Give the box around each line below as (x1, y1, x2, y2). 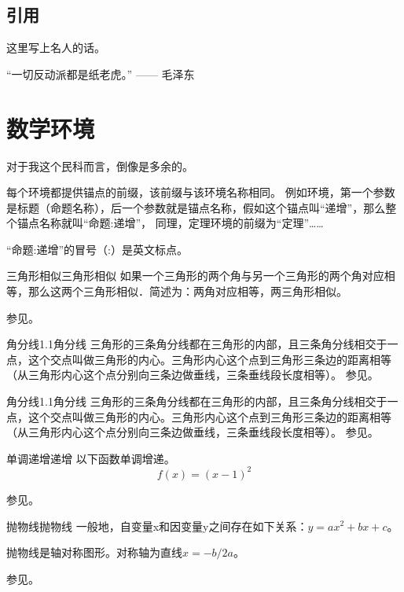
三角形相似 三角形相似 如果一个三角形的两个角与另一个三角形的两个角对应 (6, 267, 384, 284)
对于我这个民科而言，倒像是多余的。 (6, 157, 193, 174)
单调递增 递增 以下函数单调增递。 (6, 450, 175, 466)
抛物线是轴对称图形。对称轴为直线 (6, 544, 182, 561)
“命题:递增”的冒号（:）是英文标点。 (6, 241, 188, 257)
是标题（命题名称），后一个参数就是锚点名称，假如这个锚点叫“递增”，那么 (6, 199, 386, 215)
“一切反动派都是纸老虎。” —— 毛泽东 (6, 65, 195, 82)
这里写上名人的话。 (6, 39, 105, 56)
